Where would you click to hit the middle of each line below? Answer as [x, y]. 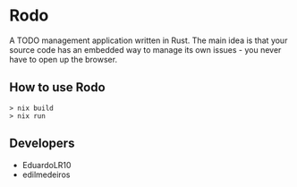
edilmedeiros [46, 174]
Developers [42, 144]
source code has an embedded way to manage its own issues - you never [145, 49]
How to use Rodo [57, 87]
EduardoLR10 [47, 165]
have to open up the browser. [64, 59]
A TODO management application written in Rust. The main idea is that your [148, 40]
